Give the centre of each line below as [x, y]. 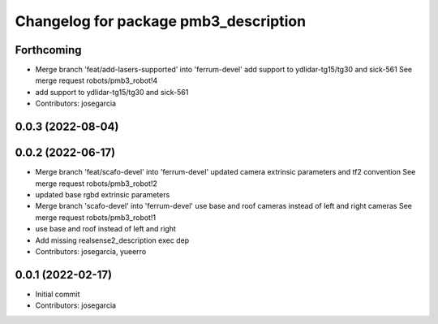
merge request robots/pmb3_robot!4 [97, 80]
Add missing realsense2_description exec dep [112, 240]
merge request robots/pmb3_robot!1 [96, 217]
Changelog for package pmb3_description [161, 21]
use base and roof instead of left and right [105, 229]
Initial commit [58, 294]
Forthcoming [48, 50]
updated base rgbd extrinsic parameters [103, 194]
